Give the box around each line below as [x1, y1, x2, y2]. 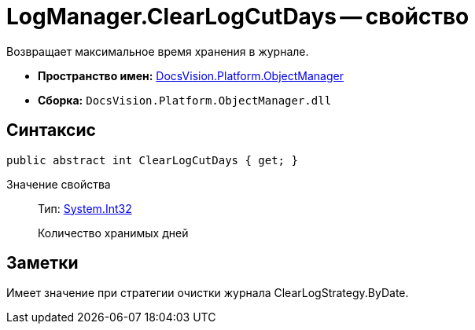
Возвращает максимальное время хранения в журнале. [6, 44, 309, 58]
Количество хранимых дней [38, 225, 189, 240]
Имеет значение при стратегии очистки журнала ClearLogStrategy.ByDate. [6, 286, 409, 300]
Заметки [6, 253, 79, 273]
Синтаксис [6, 120, 96, 141]
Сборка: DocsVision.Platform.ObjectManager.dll [38, 93, 332, 107]
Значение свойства [6, 177, 111, 191]
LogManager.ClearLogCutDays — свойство [6, 3, 469, 30]
